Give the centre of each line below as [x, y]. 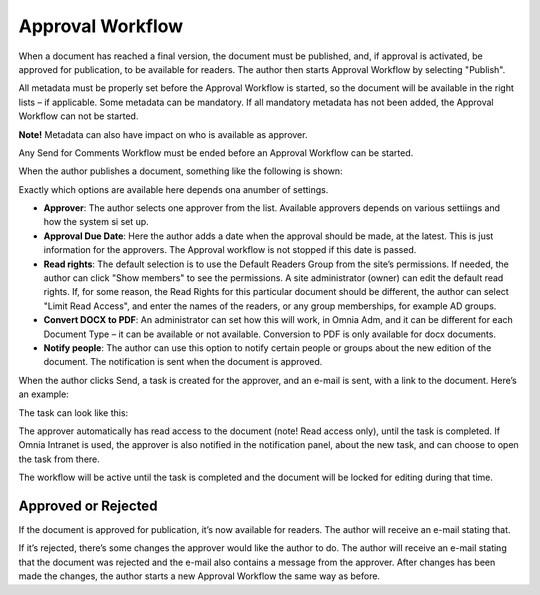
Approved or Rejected [88, 505]
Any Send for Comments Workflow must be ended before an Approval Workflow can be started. [216, 152]
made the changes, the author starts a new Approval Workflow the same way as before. [199, 576]
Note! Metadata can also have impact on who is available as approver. [163, 134]
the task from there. [59, 459]
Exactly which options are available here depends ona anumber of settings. [173, 189]
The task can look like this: [73, 412]
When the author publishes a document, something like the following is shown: [181, 171]
